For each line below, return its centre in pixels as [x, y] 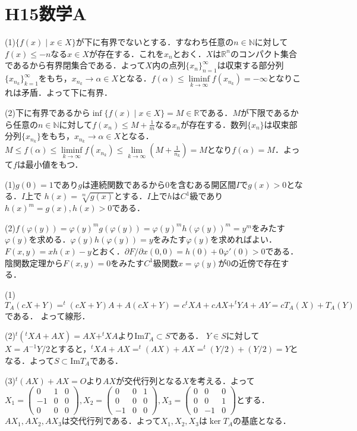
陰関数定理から [34, 262]
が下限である [265, 112]
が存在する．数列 [214, 124]
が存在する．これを [127, 53]
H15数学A [46, 13]
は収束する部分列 [250, 65]
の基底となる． [262, 421]
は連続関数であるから [124, 184]
